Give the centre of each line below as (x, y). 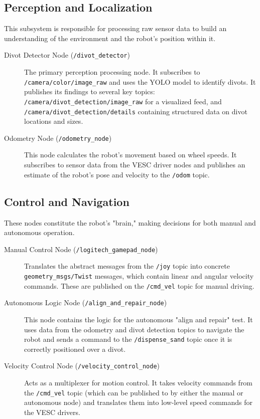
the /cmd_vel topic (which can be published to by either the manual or (134, 392)
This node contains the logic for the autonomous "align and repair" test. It (139, 319)
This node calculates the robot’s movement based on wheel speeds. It (131, 155)
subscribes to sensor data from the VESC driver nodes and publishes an (135, 165)
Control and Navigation (67, 201)
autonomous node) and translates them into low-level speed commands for (139, 402)
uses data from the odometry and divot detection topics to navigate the (134, 329)
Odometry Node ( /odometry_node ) (58, 138)
